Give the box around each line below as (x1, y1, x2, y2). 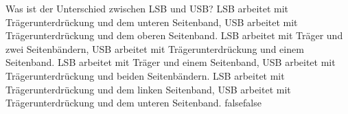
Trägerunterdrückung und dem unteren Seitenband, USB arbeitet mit (5, 14, 298, 29)
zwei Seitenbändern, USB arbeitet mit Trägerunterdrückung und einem (5, 41, 304, 56)
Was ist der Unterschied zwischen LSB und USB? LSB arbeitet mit (5, 1, 289, 15)
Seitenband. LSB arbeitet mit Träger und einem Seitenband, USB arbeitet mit (5, 55, 336, 69)
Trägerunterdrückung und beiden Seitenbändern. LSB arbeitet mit (5, 68, 285, 82)
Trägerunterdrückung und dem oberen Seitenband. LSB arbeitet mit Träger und (5, 28, 343, 43)
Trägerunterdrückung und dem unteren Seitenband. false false (5, 95, 262, 110)
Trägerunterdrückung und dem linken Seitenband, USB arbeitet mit (5, 82, 291, 96)
